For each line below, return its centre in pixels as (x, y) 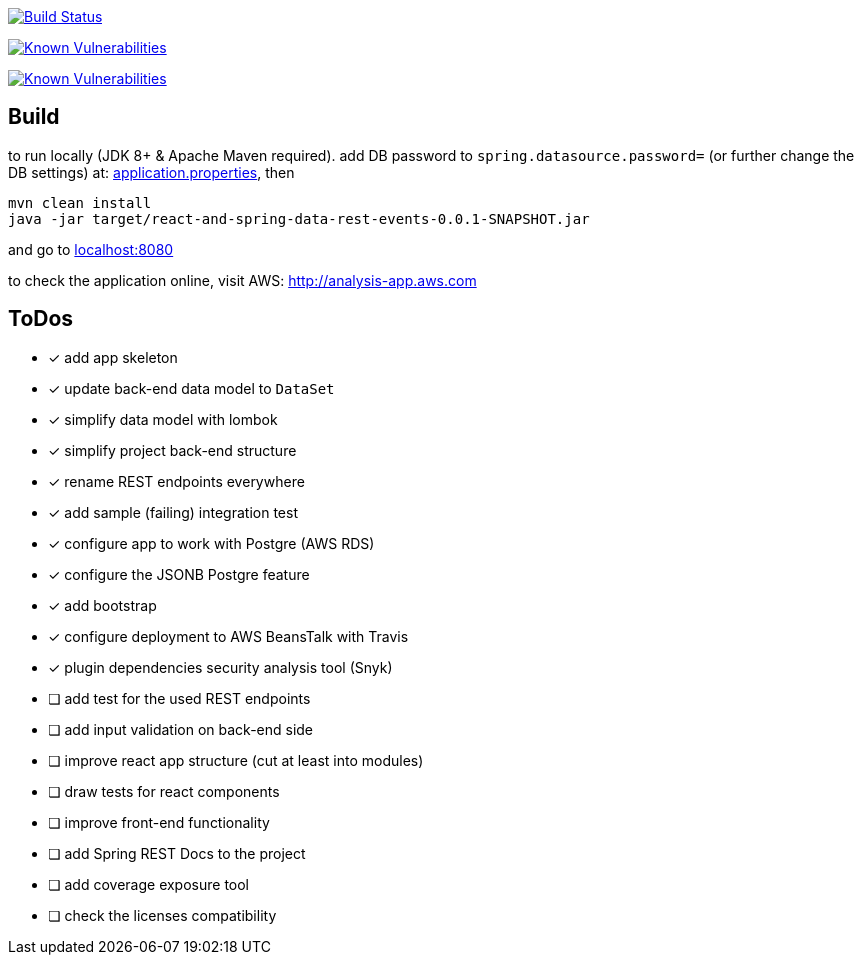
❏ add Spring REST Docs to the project (177, 853)
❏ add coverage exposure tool (149, 884)
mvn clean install (80, 202)
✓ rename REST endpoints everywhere (176, 481)
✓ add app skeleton (113, 357)
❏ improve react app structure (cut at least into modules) (236, 760)
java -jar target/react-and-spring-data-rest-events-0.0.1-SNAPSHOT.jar (299, 218)
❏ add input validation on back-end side (181, 729)
